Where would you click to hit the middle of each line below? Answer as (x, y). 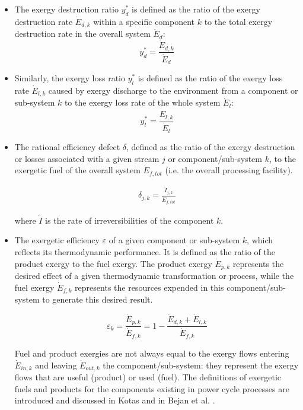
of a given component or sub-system (174, 240)
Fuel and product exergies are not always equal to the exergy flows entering (152, 353)
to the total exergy (238, 21)
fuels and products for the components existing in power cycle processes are (152, 388)
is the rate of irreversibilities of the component (130, 220)
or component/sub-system (215, 158)
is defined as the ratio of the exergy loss (210, 78)
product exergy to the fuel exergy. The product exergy (113, 263)
